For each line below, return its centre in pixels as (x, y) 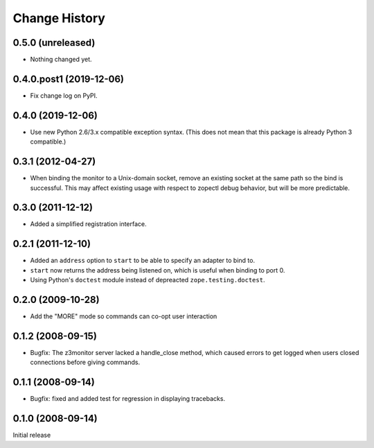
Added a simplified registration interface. (88, 224)
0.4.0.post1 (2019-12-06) (69, 79)
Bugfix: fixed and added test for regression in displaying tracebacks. (127, 399)
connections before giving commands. (85, 362)
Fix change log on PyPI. (64, 95)
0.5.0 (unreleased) (54, 43)
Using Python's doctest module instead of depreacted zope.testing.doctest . (148, 280)
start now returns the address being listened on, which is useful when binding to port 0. (158, 270)
